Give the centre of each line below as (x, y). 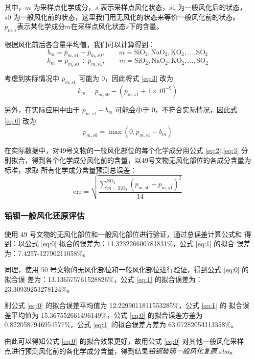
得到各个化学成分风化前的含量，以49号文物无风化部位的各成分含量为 (141, 160)
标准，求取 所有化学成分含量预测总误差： (71, 169)
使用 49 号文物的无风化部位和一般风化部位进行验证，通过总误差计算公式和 (123, 234)
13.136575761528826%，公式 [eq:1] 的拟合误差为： (125, 279)
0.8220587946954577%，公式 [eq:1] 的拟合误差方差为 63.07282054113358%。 (121, 324)
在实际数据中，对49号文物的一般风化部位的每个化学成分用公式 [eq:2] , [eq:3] (122, 150)
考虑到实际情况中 (32, 78)
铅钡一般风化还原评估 (45, 216)
